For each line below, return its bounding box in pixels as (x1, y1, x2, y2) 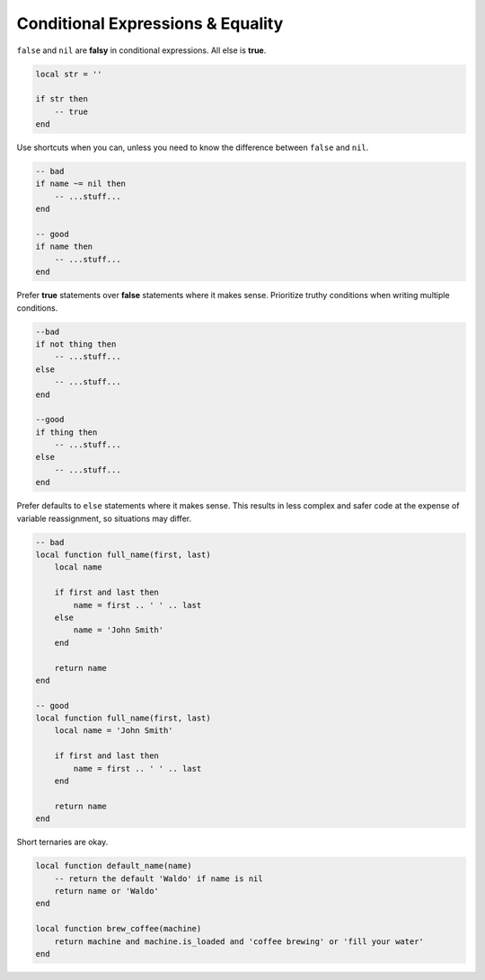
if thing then (35, 427, 98, 437)
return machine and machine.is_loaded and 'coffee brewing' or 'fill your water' (54, 936, 424, 947)
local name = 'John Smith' (54, 726, 174, 736)
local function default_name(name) (35, 861, 192, 871)
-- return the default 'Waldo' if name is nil (54, 873, 264, 884)
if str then (35, 94, 89, 104)
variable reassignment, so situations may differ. (16, 513, 192, 524)
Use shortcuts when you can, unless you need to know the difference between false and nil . (16, 142, 369, 153)
